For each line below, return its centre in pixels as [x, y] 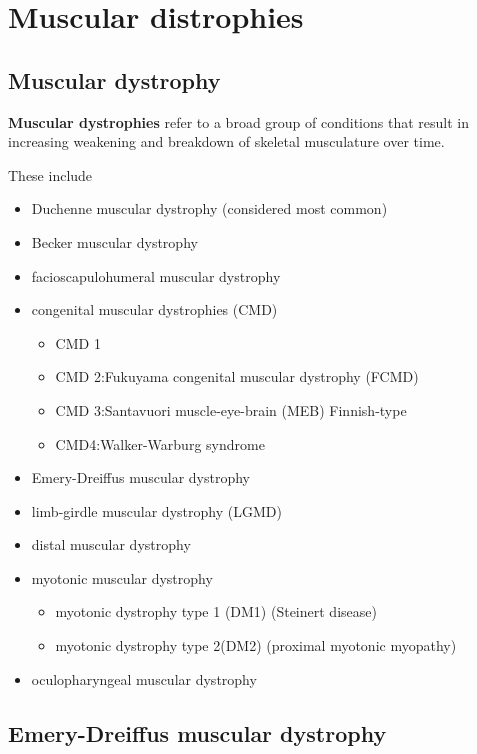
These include [50, 174]
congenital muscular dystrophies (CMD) [154, 309]
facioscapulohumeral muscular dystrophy [156, 275]
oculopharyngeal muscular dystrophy [144, 678]
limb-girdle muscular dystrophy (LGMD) [156, 510]
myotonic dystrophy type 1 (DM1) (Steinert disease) [216, 611]
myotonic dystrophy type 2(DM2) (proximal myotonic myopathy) [256, 645]
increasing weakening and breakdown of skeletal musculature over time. [226, 141]
